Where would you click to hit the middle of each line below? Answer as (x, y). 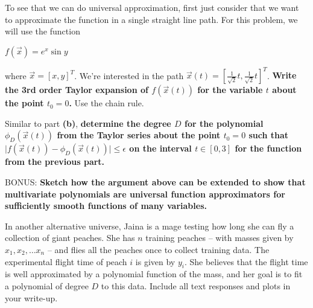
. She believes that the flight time (246, 261)
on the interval (160, 148)
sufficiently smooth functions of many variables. (106, 206)
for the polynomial (224, 123)
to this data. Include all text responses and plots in (196, 286)
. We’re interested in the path (129, 75)
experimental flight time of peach (66, 261)
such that (269, 135)
